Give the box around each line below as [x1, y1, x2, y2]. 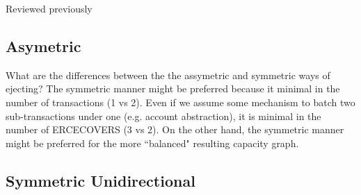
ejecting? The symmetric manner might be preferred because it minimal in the [6, 81, 340, 96]
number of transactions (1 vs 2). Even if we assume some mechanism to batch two [6, 94, 355, 109]
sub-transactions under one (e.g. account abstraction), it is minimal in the [6, 108, 321, 123]
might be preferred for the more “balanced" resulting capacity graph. [6, 135, 299, 150]
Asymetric [6, 35, 81, 56]
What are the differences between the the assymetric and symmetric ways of [6, 67, 330, 82]
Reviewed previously [6, 1, 93, 15]
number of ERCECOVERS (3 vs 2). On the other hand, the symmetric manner [6, 122, 344, 137]
